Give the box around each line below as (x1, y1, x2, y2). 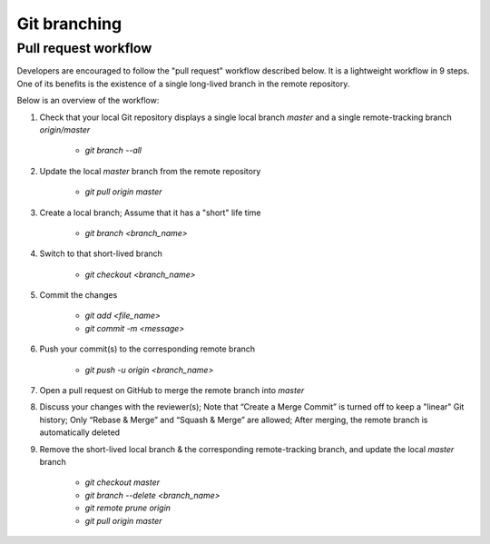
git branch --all (84, 145, 142, 156)
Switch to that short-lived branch (39, 248, 163, 259)
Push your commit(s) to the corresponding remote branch (39, 343, 256, 354)
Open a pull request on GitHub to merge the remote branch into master (39, 385, 305, 396)
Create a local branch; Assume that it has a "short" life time (39, 207, 261, 218)
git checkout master (84, 477, 161, 488)
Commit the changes (39, 290, 118, 301)
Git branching (16, 14, 122, 34)
